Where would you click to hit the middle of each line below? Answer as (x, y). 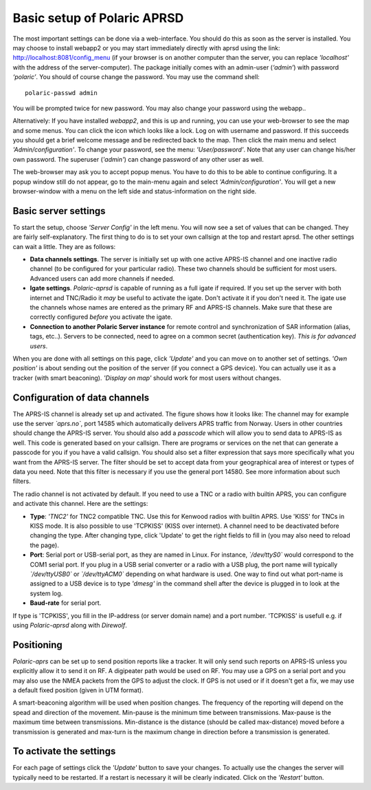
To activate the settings (64, 751)
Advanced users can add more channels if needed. (102, 278)
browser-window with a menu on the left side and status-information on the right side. (135, 191)
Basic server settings (59, 211)
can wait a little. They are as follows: (64, 246)
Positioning (38, 644)
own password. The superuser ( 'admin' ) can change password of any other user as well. (138, 159)
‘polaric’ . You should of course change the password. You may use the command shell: (136, 77)
